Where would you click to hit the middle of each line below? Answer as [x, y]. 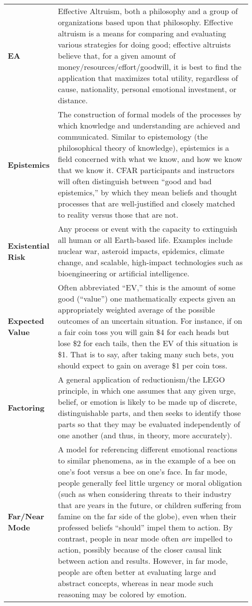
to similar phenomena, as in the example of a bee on [147, 460]
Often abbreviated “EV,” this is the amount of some [147, 287]
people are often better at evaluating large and [137, 572]
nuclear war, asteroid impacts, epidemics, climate [141, 251]
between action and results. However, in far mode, [143, 561]
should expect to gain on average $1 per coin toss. [143, 365]
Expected [26, 321]
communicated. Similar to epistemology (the [133, 136]
